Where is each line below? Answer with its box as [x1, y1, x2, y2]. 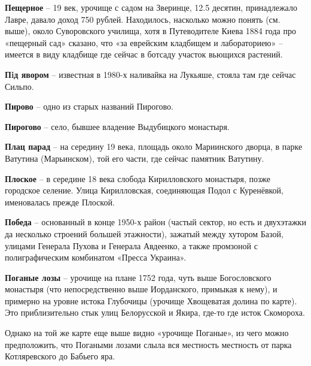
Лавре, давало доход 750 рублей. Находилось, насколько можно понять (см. [5, 13, 280, 25]
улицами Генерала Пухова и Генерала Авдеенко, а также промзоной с [5, 239, 258, 252]
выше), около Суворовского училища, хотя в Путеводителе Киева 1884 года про [5, 25, 296, 37]
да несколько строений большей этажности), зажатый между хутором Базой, [5, 227, 283, 240]
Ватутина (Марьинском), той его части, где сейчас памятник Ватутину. [5, 152, 264, 164]
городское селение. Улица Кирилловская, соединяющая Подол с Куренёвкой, [5, 184, 284, 196]
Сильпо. [5, 80, 34, 92]
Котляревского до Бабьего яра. [5, 350, 115, 362]
